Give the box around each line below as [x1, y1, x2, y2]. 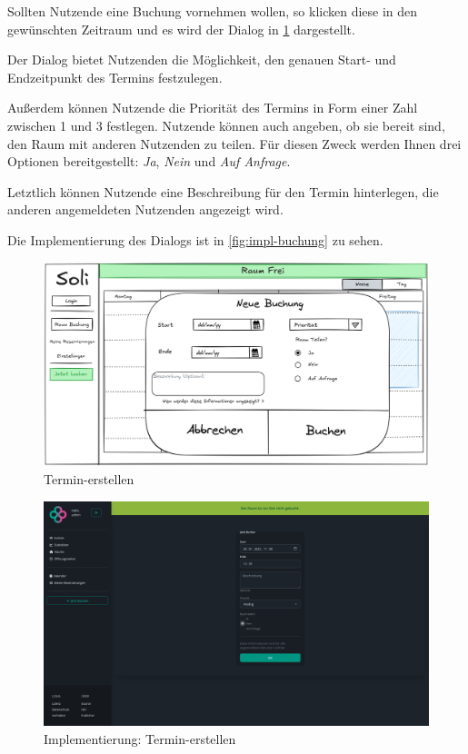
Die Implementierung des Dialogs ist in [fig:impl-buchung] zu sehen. [7, 230, 383, 249]
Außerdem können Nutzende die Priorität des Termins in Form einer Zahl [7, 98, 418, 117]
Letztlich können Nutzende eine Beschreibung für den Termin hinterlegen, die [7, 182, 439, 201]
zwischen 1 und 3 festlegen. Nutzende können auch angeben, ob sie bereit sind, [7, 115, 445, 134]
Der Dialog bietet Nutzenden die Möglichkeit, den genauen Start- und [7, 50, 396, 69]
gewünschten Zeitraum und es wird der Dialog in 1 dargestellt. [7, 19, 355, 38]
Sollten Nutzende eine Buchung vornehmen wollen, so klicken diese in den [7, 2, 418, 20]
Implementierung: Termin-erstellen [44, 729, 236, 748]
